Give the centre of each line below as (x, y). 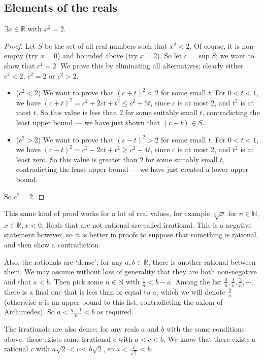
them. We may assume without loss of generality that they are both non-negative (130, 272)
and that (18, 281)
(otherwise (20, 301)
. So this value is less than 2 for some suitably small (117, 112)
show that (20, 65)
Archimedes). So (29, 312)
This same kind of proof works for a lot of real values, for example (107, 213)
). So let (170, 56)
